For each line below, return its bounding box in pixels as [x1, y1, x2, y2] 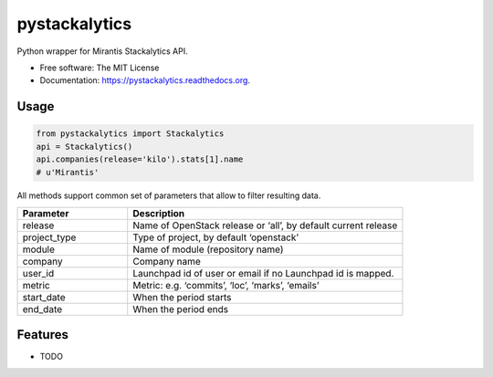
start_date [22, 290, 66, 303]
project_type [22, 231, 77, 244]
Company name [132, 255, 201, 267]
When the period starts [132, 290, 232, 303]
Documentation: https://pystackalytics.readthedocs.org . [39, 75, 251, 86]
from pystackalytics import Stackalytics [36, 129, 225, 139]
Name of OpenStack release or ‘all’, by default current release [132, 219, 398, 232]
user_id [22, 267, 55, 279]
